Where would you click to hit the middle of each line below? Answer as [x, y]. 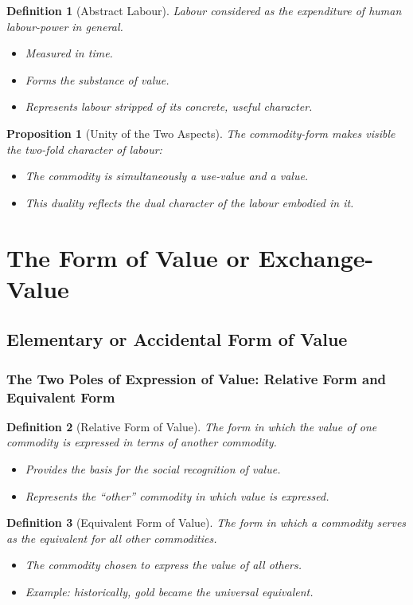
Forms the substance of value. [97, 79]
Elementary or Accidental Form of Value [177, 339]
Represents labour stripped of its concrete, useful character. [169, 106]
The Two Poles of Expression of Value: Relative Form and [197, 378]
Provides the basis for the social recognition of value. [153, 469]
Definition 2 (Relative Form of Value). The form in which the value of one [192, 426]
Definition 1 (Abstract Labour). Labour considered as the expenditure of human [204, 10]
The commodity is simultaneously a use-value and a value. [167, 176]
